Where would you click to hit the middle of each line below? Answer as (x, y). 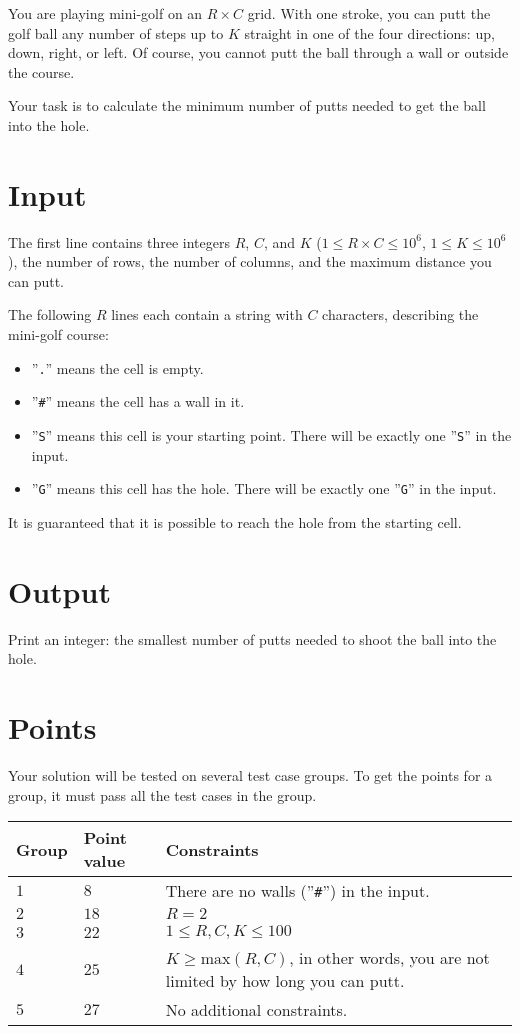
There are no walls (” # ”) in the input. (297, 891)
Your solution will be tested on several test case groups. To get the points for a (250, 774)
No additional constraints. (256, 1010)
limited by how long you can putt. (285, 981)
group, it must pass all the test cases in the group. (162, 794)
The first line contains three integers (119, 241)
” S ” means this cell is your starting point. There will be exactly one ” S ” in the (271, 434)
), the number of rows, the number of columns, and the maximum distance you (250, 261)
